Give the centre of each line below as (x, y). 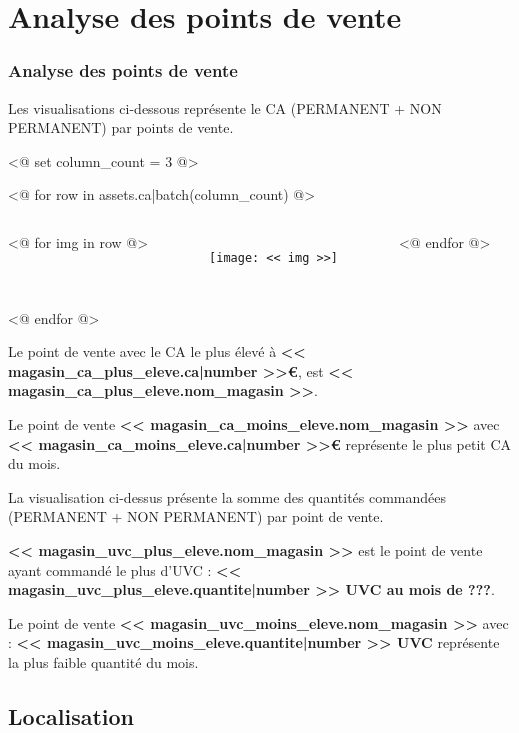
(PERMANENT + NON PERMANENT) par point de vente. (196, 516)
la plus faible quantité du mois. (103, 661)
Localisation (71, 715)
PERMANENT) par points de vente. (121, 127)
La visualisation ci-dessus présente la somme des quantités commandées (227, 496)
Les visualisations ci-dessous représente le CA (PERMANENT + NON (225, 107)
